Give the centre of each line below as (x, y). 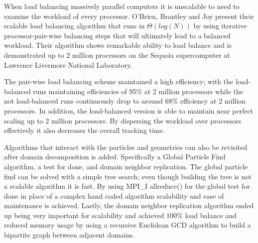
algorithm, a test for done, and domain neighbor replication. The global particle (126, 166)
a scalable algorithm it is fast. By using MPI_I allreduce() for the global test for (127, 186)
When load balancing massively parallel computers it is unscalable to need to (122, 6)
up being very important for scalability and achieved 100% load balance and (120, 215)
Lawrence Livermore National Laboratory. (68, 64)
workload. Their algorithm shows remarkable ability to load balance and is (118, 45)
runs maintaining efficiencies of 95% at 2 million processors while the (138, 91)
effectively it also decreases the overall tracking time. (84, 130)
